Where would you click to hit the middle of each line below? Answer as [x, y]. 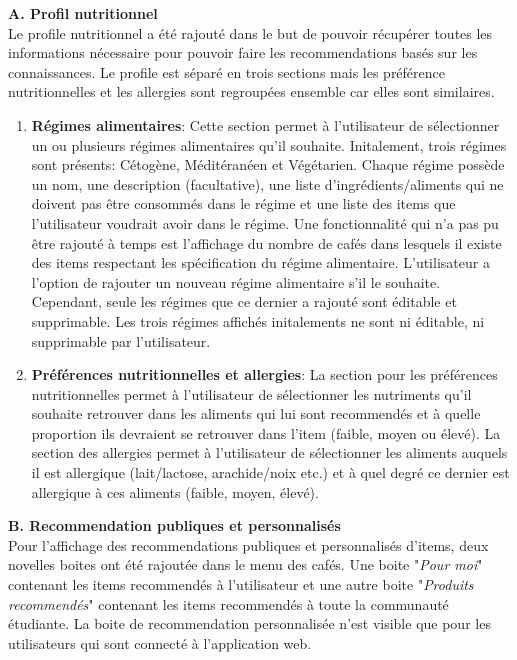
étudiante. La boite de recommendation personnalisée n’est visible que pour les [249, 623]
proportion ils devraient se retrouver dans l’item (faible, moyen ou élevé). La [266, 432]
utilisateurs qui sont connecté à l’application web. [160, 642]
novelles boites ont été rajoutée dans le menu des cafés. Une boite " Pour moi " [245, 564]
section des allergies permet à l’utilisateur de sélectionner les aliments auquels [269, 452]
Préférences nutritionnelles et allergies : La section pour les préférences [264, 374]
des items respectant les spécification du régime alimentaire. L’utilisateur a [260, 262]
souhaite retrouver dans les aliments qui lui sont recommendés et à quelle [256, 413]
